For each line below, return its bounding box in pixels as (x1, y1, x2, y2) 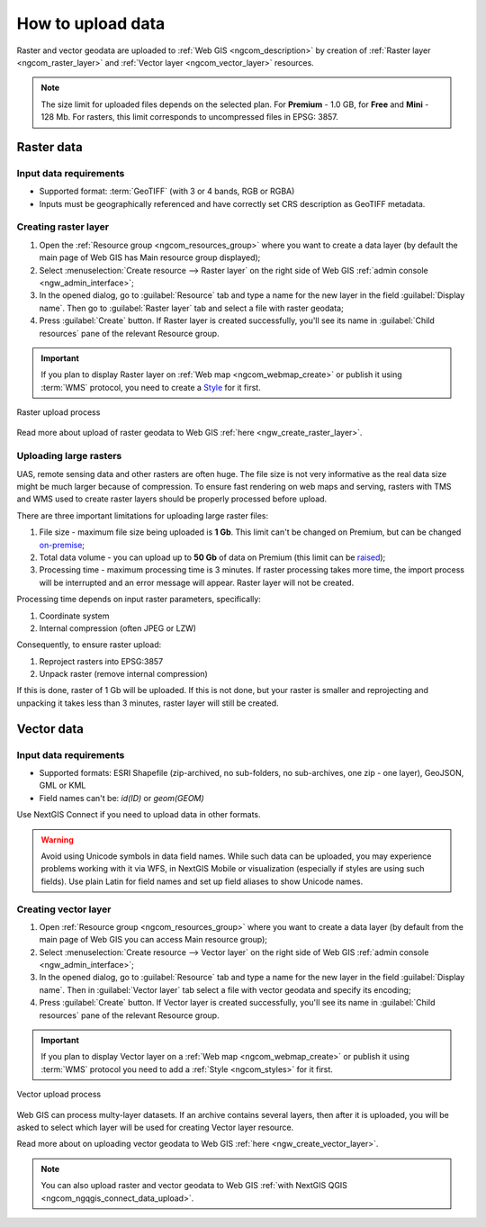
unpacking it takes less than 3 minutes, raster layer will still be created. (16, 698, 279, 708)
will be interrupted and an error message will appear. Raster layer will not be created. (39, 577, 355, 588)
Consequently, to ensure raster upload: (16, 639, 162, 650)
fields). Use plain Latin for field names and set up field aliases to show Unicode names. (40, 876, 364, 887)
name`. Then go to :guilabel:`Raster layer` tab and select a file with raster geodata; (39, 302, 344, 313)
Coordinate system (39, 610, 110, 621)
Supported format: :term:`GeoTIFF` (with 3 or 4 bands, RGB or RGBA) (39, 185, 295, 197)
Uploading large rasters (16, 450, 122, 463)
